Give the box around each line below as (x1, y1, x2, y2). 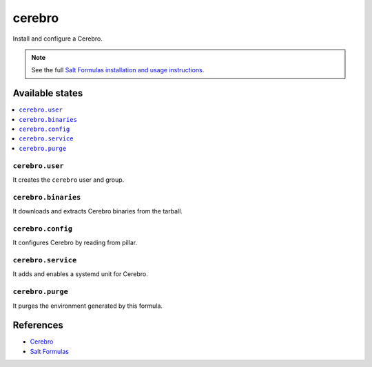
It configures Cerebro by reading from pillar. (12, 238, 138, 247)
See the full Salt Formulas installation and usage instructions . (31, 66, 205, 74)
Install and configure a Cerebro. (12, 34, 103, 43)
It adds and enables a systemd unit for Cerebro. (12, 270, 148, 278)
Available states (12, 87, 83, 99)
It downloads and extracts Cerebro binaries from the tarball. (12, 207, 183, 216)
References (12, 319, 63, 331)
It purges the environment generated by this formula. (12, 302, 163, 310)
